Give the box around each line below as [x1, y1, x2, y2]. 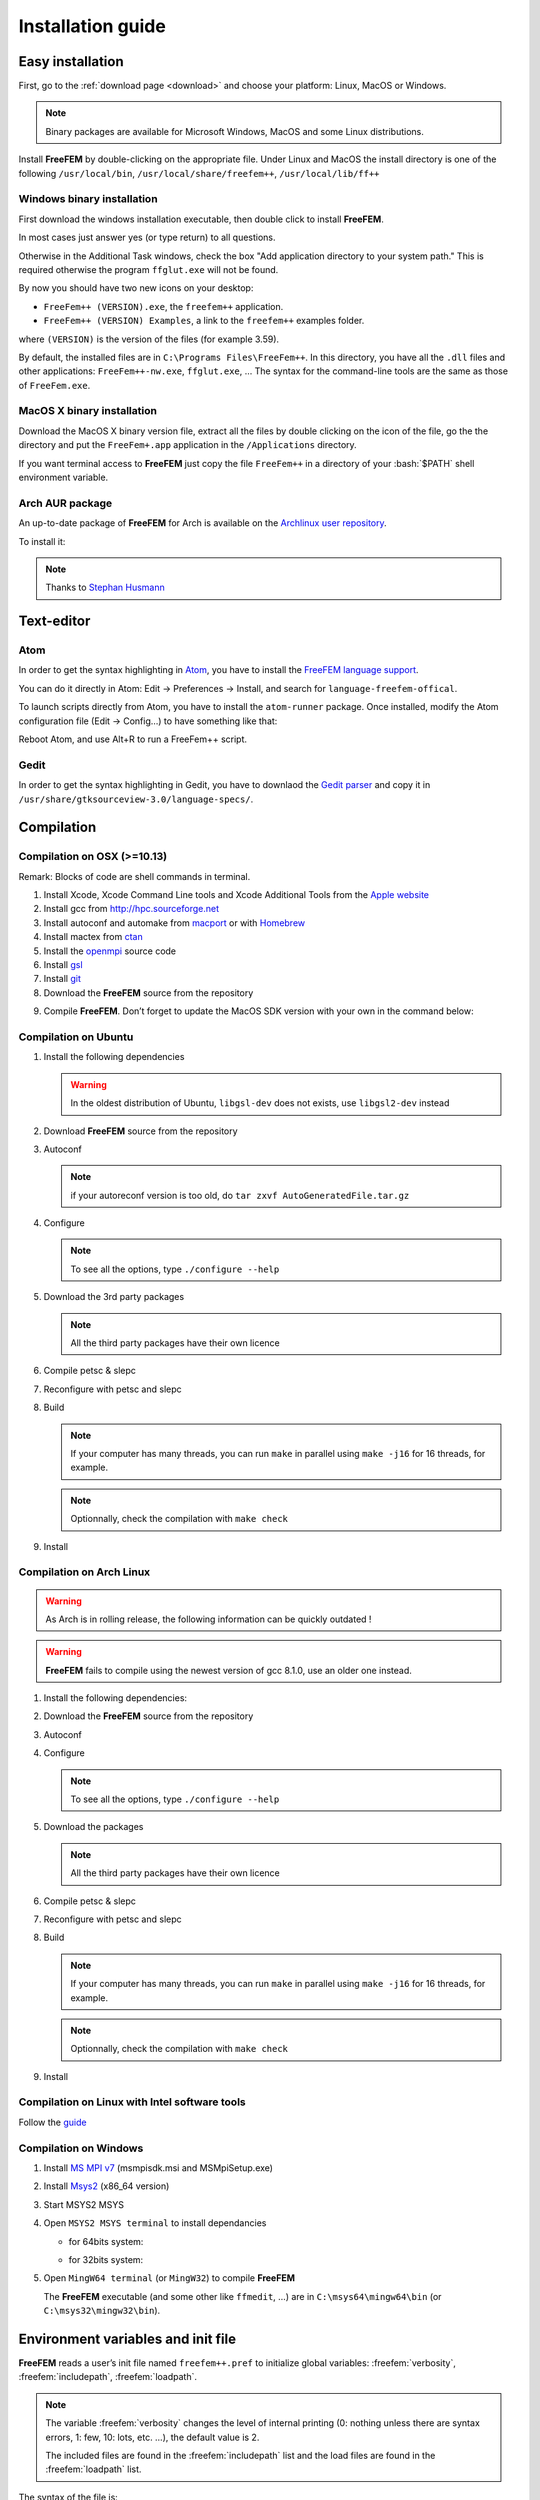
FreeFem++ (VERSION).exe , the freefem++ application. [43, 300, 284, 312]
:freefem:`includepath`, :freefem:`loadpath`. [18, 2371, 197, 2383]
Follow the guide [18, 2116, 87, 2128]
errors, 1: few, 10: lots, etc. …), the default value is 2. [45, 2431, 260, 2443]
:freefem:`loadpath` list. [45, 2463, 142, 2475]
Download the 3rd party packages [43, 1291, 185, 1303]
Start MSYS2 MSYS [43, 2198, 125, 2210]
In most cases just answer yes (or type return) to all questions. [18, 231, 276, 244]
